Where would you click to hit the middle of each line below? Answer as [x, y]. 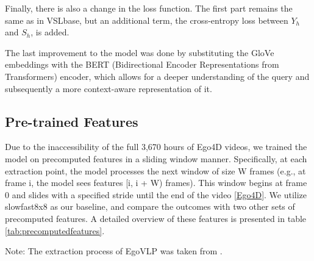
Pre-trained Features [72, 121]
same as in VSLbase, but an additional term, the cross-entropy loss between [147, 20]
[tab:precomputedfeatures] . [55, 230]
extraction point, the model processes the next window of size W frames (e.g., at [155, 170]
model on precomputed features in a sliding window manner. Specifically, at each [156, 158]
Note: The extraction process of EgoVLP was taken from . [114, 251]
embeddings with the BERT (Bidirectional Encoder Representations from [142, 64]
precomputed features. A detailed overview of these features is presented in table [156, 218]
